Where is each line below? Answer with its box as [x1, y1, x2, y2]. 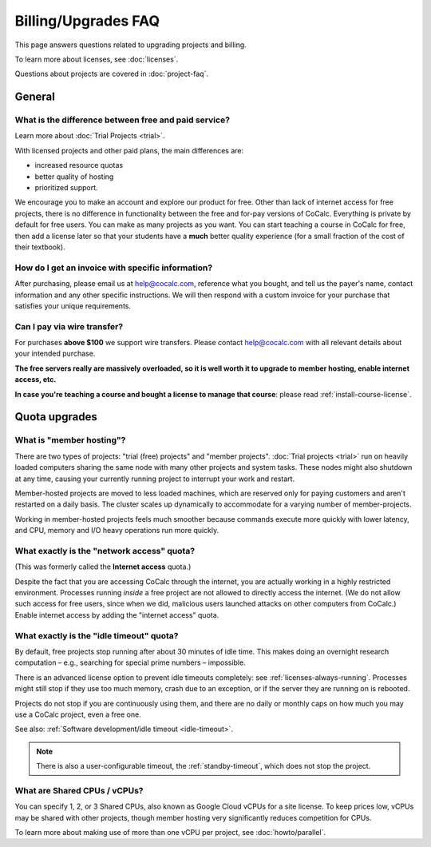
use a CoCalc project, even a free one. [14, 710, 141, 719]
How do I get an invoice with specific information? [14, 262, 213, 273]
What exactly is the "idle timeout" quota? [14, 630, 179, 641]
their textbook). [14, 242, 65, 252]
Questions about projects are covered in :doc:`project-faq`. [14, 69, 209, 79]
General [14, 90, 56, 104]
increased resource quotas [34, 161, 124, 170]
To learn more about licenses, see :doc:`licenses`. [14, 54, 179, 64]
